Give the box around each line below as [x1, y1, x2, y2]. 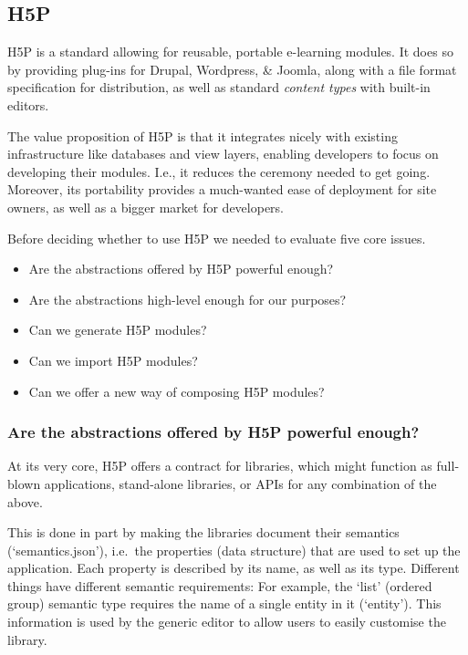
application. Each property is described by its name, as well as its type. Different [7, 558, 460, 577]
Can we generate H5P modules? [28, 320, 207, 339]
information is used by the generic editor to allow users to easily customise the [7, 612, 446, 631]
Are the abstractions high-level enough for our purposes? [28, 289, 347, 308]
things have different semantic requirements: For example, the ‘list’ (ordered [7, 576, 432, 595]
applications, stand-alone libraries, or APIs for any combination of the [44, 473, 437, 493]
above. [7, 492, 43, 511]
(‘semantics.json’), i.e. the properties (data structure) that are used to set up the [7, 540, 461, 559]
